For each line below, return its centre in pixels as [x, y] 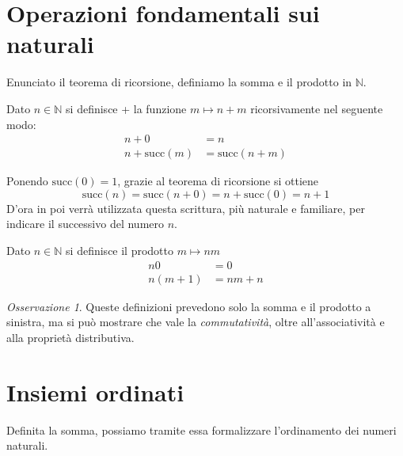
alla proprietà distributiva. [70, 337]
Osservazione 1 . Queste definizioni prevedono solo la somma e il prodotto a [189, 306]
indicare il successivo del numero [86, 224]
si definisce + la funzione [126, 108]
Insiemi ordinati [95, 391]
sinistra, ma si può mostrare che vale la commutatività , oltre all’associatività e [196, 322]
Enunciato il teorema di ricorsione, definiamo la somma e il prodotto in [179, 82]
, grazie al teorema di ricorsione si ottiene [218, 181]
